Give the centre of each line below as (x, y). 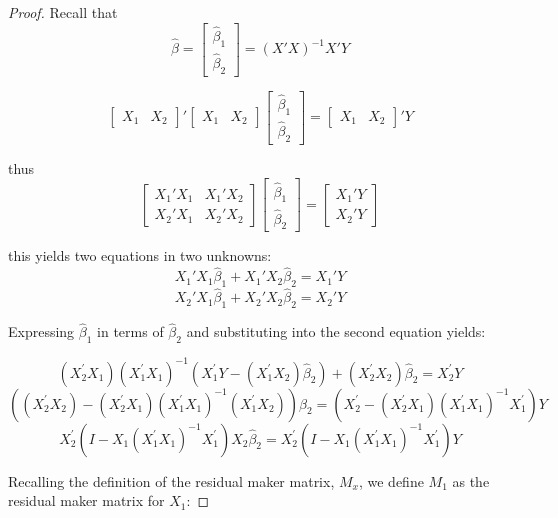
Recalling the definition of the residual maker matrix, (171, 480)
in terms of (130, 331)
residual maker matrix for (86, 500)
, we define (391, 480)
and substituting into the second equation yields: (336, 331)
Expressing (41, 331)
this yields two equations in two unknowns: (140, 255)
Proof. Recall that (63, 12)
